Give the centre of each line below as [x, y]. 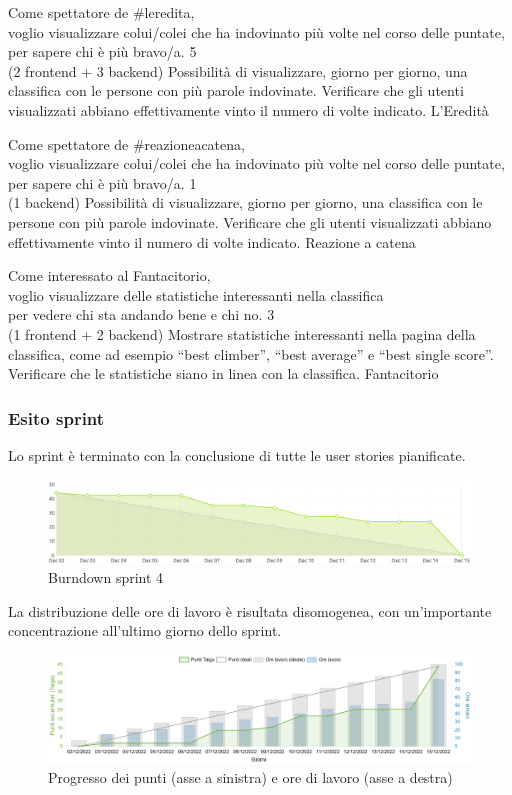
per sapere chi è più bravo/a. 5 [102, 51]
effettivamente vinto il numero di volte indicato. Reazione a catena [212, 241]
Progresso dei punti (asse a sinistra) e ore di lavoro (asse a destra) [250, 777]
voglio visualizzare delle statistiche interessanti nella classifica [196, 294]
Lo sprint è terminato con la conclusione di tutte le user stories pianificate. [237, 454]
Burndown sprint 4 [106, 577]
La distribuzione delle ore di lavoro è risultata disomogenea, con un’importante [250, 610]
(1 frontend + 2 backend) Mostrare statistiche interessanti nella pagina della [242, 333]
